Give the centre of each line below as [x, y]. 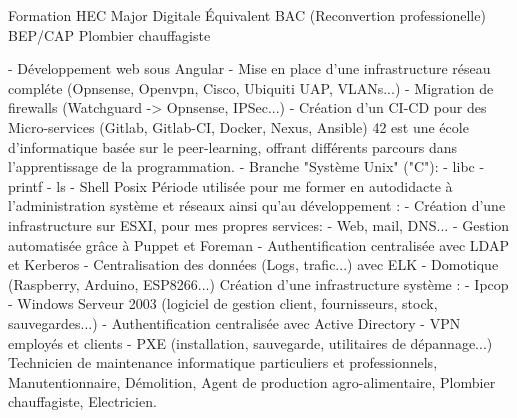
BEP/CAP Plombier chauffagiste [109, 34]
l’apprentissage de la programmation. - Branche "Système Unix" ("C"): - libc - [246, 166]
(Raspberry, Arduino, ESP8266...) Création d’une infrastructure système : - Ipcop [258, 283]
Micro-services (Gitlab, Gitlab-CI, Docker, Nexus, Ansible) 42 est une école [238, 126]
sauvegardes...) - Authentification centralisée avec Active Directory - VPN [234, 322]
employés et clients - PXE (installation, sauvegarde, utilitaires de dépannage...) [250, 342]
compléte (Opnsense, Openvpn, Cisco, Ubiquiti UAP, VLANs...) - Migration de [251, 87]
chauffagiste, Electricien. [82, 401]
